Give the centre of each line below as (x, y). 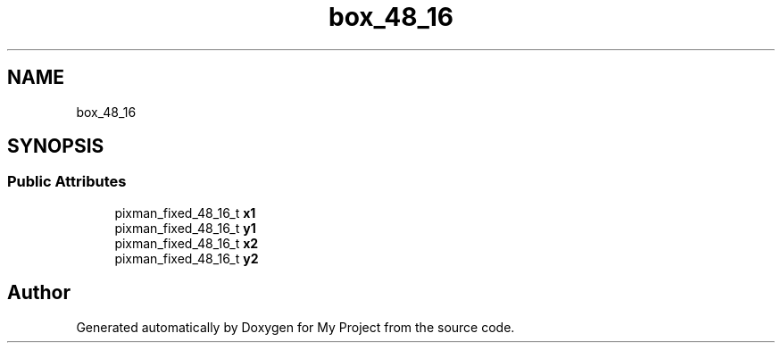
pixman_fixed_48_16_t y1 (185, 228)
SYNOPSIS (56, 146)
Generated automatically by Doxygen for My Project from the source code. (295, 327)
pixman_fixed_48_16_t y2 (187, 258)
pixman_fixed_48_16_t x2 (187, 243)
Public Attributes (67, 182)
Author (39, 293)
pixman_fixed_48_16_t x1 (185, 212)
